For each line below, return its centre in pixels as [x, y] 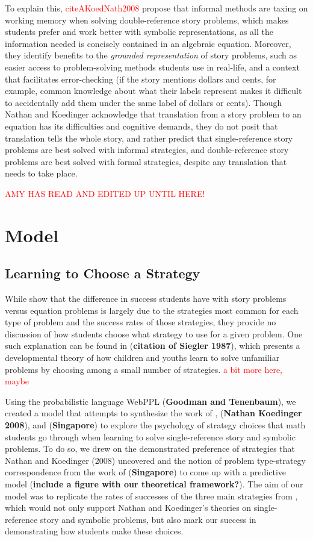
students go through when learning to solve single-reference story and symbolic [150, 436]
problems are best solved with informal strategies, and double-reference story [147, 150]
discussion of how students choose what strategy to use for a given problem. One [154, 333]
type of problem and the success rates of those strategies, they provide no [141, 322]
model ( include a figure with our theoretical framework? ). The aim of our [154, 483]
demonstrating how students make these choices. [94, 531]
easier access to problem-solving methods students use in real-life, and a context [152, 67]
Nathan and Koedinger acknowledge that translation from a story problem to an [153, 114]
